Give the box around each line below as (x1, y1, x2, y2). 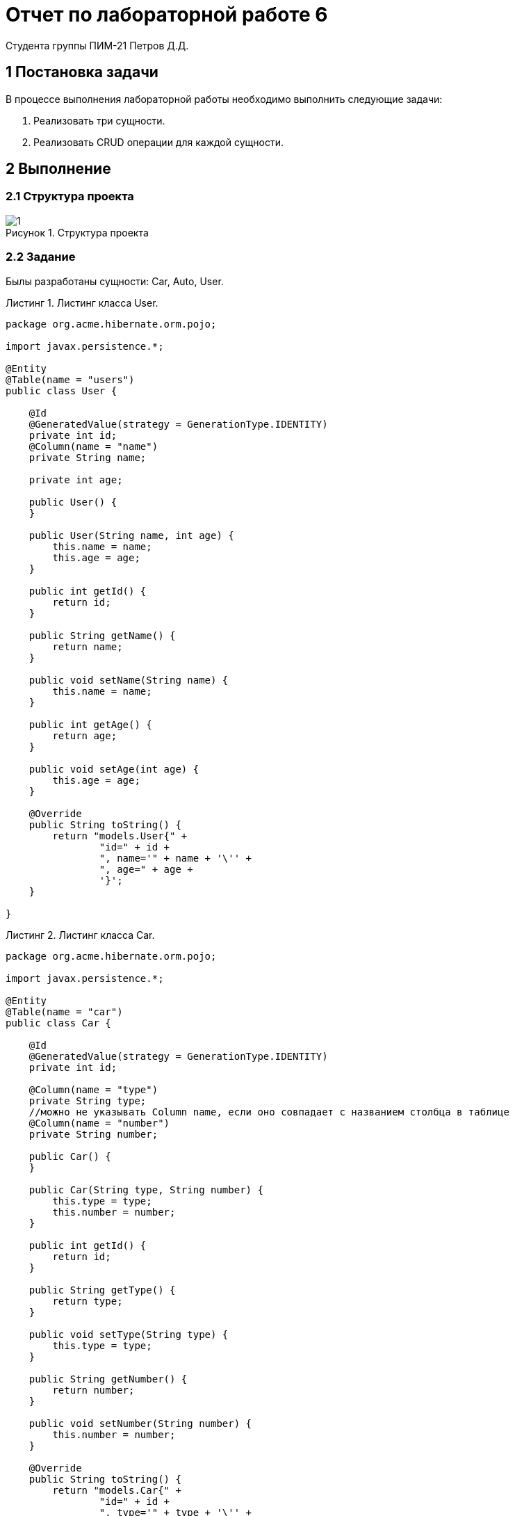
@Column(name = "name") (28, 440, 158, 452)
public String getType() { (28, 1284, 176, 1296)
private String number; (28, 1128, 158, 1140)
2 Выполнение (6, 160, 111, 178)
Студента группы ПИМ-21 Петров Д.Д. (6, 39, 189, 51)
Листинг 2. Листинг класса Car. (6, 928, 155, 941)
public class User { (6, 385, 117, 396)
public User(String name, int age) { (28, 529, 234, 541)
